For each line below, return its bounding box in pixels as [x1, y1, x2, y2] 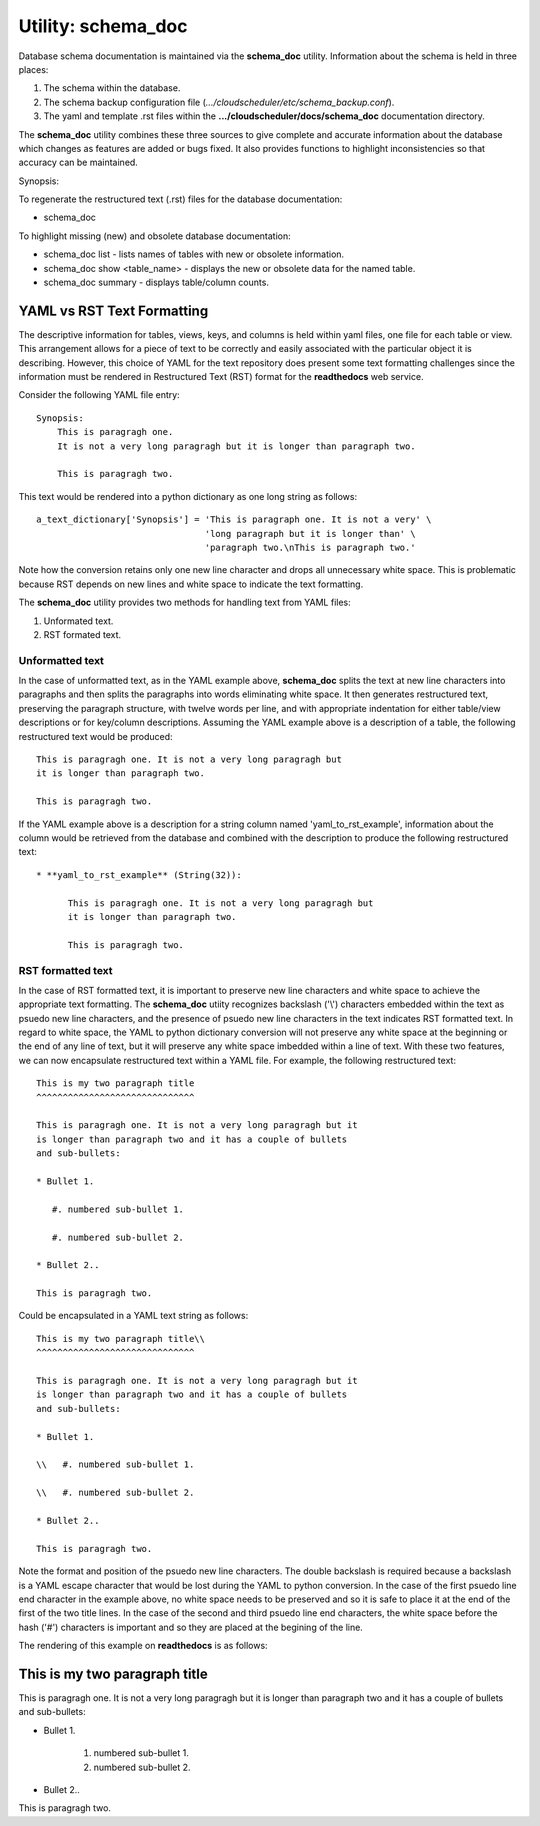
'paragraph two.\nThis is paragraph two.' [204, 542, 416, 553]
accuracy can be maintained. [18, 156, 139, 169]
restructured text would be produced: [18, 730, 174, 742]
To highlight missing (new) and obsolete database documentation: [18, 230, 291, 242]
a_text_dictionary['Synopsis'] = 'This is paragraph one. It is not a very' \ [36, 514, 432, 525]
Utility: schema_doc [18, 15, 188, 37]
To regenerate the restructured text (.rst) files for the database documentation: [18, 193, 343, 205]
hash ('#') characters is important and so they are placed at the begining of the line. [18, 1621, 364, 1633]
